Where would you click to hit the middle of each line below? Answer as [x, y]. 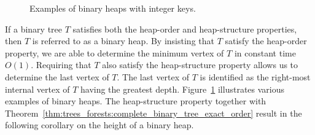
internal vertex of [37, 89]
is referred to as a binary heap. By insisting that [123, 41]
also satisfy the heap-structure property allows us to [200, 65]
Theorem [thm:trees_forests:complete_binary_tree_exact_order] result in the [154, 113]
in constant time [265, 52]
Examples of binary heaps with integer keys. [113, 8]
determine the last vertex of [57, 76]
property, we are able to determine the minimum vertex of [115, 52]
